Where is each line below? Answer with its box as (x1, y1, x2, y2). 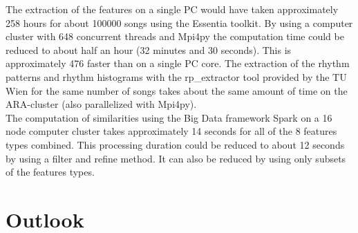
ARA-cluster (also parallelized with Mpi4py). (6, 97, 197, 111)
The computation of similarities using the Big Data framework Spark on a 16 (6, 110, 332, 124)
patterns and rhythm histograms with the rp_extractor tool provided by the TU (6, 69, 347, 84)
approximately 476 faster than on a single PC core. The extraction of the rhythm (6, 56, 350, 71)
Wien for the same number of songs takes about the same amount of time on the (6, 83, 348, 97)
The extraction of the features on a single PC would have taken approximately (6, 2, 339, 16)
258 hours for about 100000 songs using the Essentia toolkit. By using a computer (6, 15, 353, 30)
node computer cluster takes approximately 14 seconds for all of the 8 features (6, 124, 337, 138)
